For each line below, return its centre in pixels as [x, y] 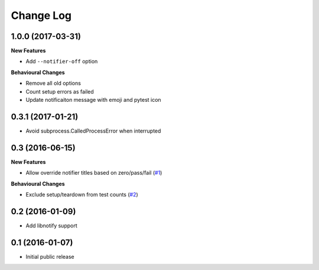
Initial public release [50, 256]
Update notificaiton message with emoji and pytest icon [94, 100]
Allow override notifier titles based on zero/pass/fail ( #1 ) [94, 173]
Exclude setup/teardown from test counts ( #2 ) [82, 195]
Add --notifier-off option [62, 62]
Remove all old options [53, 83]
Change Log [41, 15]
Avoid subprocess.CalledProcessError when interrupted [93, 131]
